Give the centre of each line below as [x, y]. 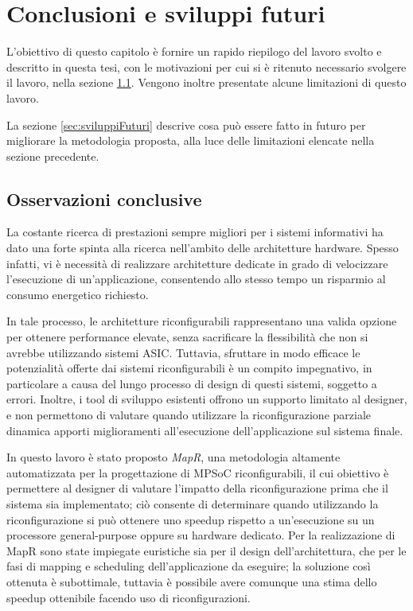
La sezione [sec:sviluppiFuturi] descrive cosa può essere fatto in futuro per [186, 125]
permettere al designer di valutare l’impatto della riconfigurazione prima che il [197, 488]
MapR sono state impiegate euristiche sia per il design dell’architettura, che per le [206, 550]
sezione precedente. [53, 156]
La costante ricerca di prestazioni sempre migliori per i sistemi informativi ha [195, 232]
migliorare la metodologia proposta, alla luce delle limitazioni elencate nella [191, 140]
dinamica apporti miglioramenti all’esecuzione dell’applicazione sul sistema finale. [205, 430]
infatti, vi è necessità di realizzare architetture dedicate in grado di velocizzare [197, 263]
